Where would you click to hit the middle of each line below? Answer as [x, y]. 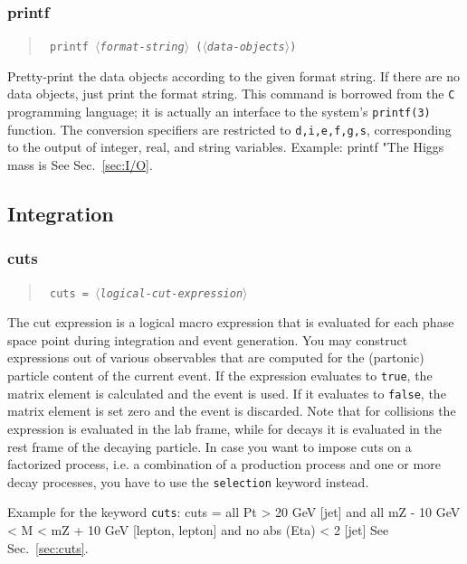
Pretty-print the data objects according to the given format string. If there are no [233, 75]
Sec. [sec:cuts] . [48, 547]
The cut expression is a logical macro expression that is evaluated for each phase [231, 322]
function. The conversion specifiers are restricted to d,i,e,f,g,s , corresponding [229, 129]
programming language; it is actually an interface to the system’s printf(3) [219, 112]
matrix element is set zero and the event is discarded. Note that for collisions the [232, 411]
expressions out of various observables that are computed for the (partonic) [216, 357]
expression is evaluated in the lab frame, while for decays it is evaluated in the [224, 428]
